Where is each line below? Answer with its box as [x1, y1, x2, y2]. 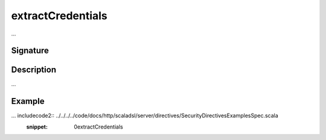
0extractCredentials [74, 123, 123, 130]
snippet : [26, 123, 48, 130]
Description [11, 65, 57, 75]
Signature [11, 46, 50, 56]
